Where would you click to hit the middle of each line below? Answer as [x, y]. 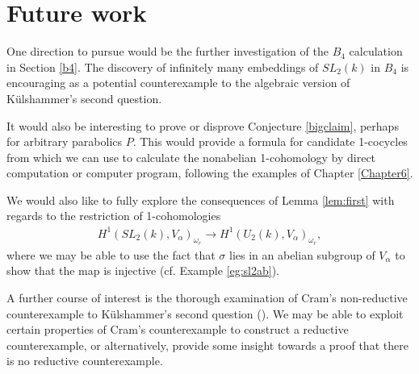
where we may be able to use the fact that [111, 254]
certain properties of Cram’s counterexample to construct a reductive [178, 329]
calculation [376, 51]
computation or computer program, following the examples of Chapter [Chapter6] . [210, 173]
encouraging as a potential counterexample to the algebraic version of [178, 83]
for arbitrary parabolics [65, 141]
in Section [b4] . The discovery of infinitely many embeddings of [163, 66]
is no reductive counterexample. [85, 361]
